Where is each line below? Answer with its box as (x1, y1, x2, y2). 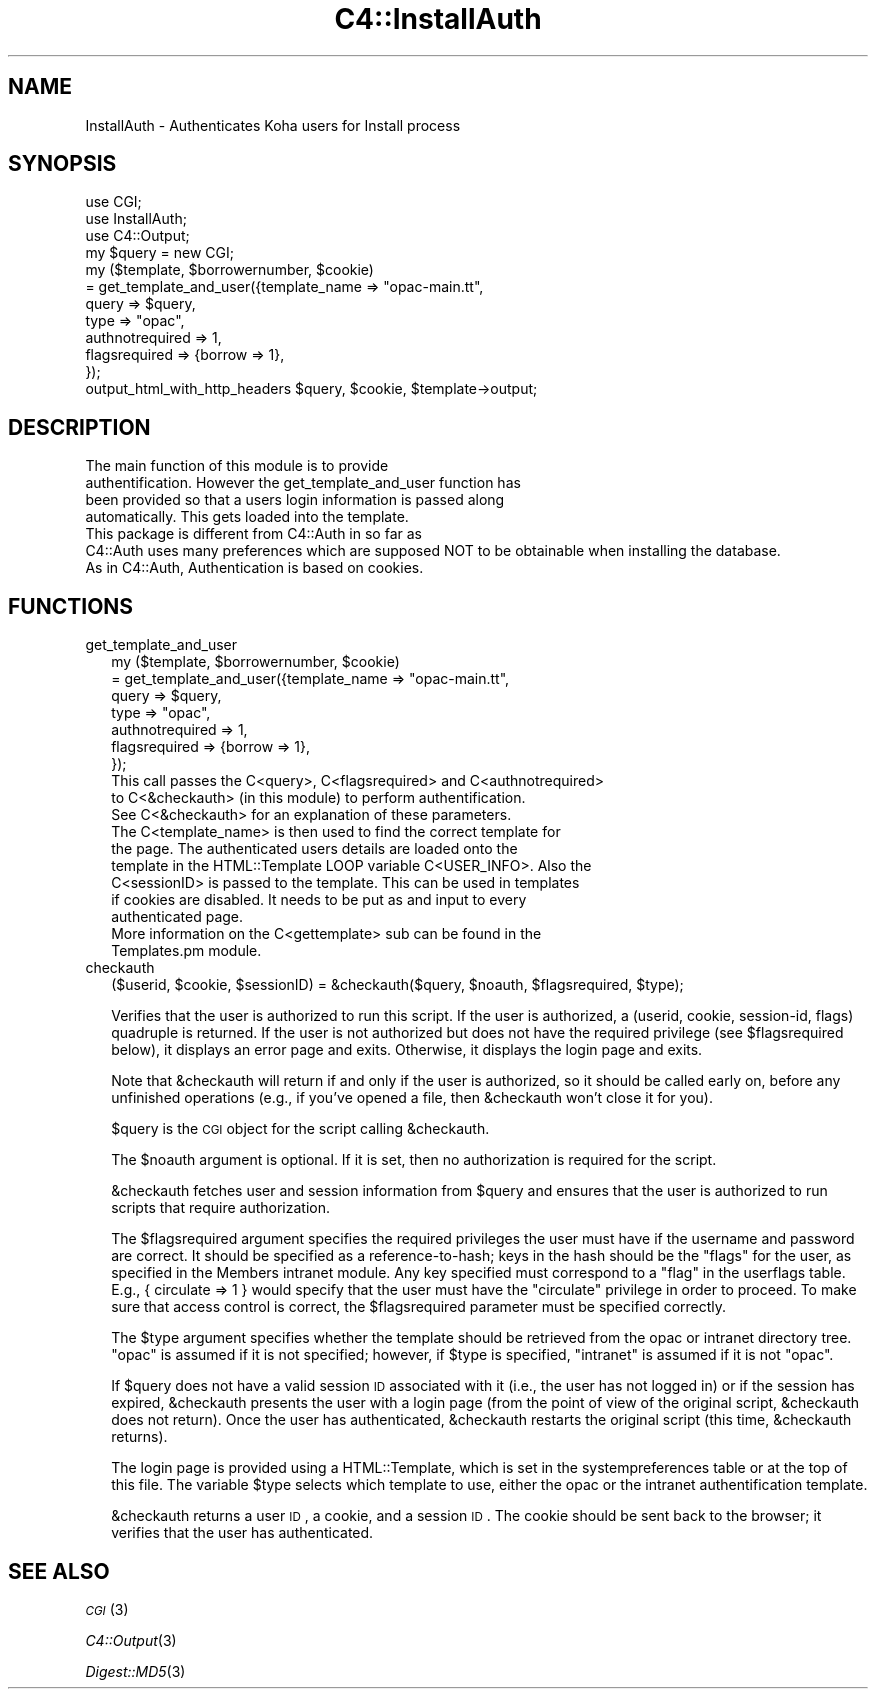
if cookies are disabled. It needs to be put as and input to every (111, 891, 527, 909)
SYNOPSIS (8, 151, 117, 177)
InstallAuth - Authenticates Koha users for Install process (85, 116, 461, 134)
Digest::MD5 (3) (85, 1662, 186, 1680)
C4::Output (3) (85, 1631, 177, 1649)
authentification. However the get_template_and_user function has (85, 474, 521, 492)
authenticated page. (111, 908, 244, 926)
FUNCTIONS (8, 593, 134, 619)
